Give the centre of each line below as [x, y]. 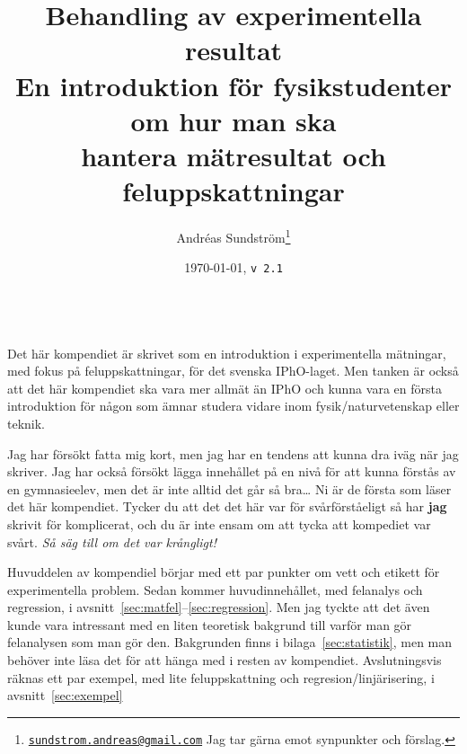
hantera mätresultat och [233, 155]
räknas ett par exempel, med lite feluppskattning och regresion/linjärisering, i [221, 677]
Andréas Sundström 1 [233, 236]
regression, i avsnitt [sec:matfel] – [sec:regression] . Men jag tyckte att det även [219, 607]
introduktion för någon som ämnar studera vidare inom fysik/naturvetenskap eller [233, 406]
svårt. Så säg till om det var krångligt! [112, 541]
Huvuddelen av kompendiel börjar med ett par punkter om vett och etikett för [224, 572]
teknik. [26, 423]
